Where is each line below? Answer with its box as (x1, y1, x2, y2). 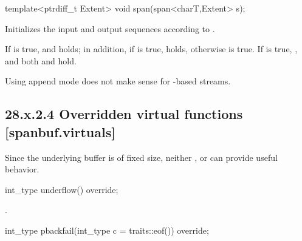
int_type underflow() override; (5, 183, 118, 195)
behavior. (5, 163, 39, 175)
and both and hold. (5, 54, 77, 67)
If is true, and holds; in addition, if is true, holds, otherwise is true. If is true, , (5, 42, 298, 55)
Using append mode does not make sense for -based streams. (5, 75, 231, 87)
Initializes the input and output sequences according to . (5, 22, 215, 35)
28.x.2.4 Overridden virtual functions (5, 104, 243, 123)
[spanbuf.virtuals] (5, 122, 115, 141)
